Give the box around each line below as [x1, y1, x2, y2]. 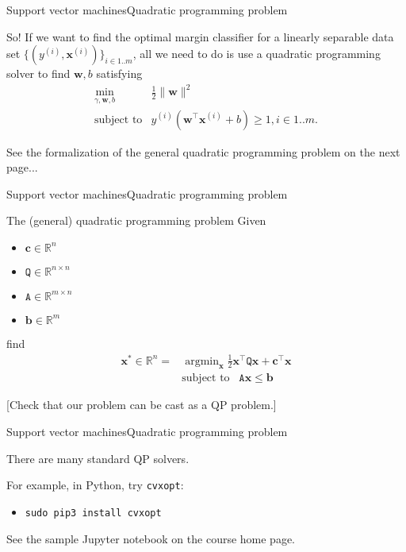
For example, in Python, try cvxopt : [6, 477, 184, 493]
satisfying [96, 65, 143, 82]
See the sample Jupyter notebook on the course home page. [6, 530, 296, 546]
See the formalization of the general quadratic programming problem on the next [6, 143, 400, 160]
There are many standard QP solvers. [6, 450, 190, 466]
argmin [185, 355, 219, 367]
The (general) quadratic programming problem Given [6, 212, 266, 229]
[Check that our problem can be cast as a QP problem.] [6, 396, 277, 413]
